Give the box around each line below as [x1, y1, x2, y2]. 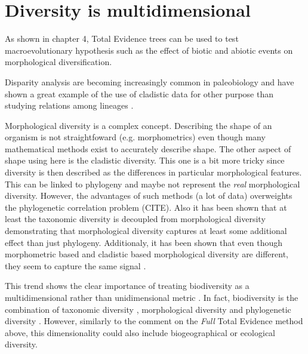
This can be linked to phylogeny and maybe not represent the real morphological [5, 177, 300, 190]
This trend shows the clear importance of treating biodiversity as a [5, 279, 250, 292]
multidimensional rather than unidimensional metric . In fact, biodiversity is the [5, 291, 298, 303]
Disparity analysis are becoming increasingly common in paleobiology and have [5, 75, 294, 88]
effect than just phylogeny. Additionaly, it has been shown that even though [5, 236, 282, 248]
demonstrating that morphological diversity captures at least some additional [5, 224, 287, 237]
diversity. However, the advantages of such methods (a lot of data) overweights [5, 189, 292, 202]
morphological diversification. [5, 56, 112, 68]
